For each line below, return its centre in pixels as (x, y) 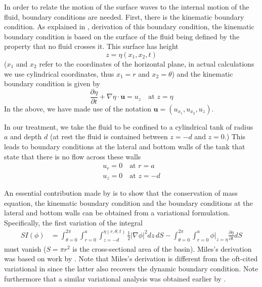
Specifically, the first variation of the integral (74, 222)
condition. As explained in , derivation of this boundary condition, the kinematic (129, 26)
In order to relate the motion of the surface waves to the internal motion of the (127, 7)
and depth (26, 136)
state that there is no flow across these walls (73, 156)
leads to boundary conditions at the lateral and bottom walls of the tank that (125, 146)
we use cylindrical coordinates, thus (59, 73)
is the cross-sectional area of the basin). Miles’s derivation (162, 248)
